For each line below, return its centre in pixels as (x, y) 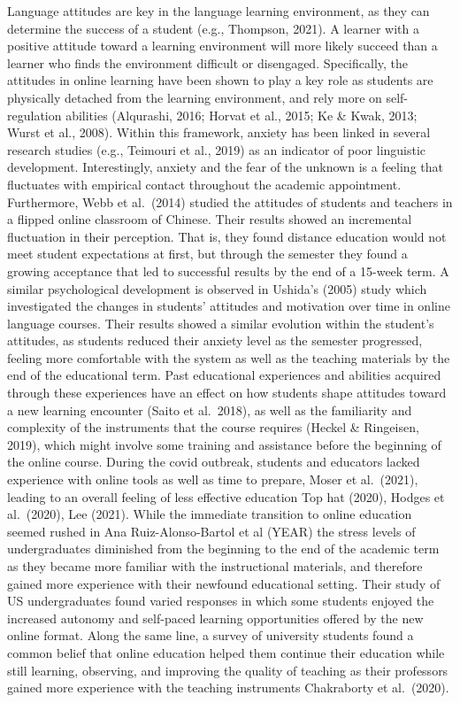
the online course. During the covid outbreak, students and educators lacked (214, 462)
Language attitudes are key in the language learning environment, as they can (218, 11)
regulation (34, 115)
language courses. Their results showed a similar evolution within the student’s (221, 323)
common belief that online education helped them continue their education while (226, 652)
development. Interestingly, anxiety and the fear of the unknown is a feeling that (225, 167)
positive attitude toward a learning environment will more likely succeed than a (222, 46)
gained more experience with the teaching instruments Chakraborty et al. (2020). (228, 688)
